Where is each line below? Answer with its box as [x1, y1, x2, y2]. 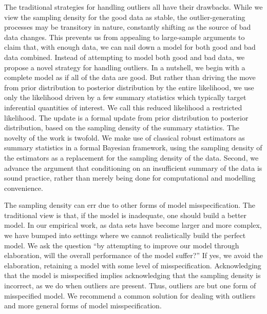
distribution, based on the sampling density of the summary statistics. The [4, 122, 240, 133]
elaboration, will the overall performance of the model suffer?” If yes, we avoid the [4, 250, 263, 261]
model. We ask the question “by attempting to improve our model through [4, 240, 239, 250]
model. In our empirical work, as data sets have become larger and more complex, [4, 220, 262, 230]
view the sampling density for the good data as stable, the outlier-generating [4, 11, 245, 22]
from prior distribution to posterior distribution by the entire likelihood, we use [4, 82, 254, 92]
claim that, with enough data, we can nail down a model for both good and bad [4, 42, 256, 52]
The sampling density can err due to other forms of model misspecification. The [4, 200, 255, 210]
